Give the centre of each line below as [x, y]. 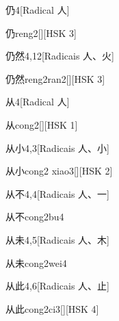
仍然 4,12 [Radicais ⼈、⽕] [60, 56]
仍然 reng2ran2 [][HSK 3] [55, 78]
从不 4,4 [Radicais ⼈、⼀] [57, 193]
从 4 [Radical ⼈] [38, 102]
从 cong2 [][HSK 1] [42, 124]
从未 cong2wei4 [36, 262]
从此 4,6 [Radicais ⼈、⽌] [57, 286]
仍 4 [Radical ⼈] [38, 10]
